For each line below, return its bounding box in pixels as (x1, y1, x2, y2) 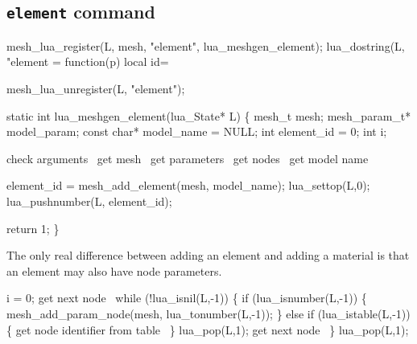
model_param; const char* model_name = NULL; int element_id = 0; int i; (6, 123, 387, 140)
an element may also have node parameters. (6, 262, 222, 279)
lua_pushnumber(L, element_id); (6, 192, 172, 209)
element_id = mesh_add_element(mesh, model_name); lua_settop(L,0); (6, 177, 370, 194)
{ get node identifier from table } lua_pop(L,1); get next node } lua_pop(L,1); (6, 321, 409, 338)
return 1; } (6, 219, 60, 236)
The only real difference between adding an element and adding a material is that (6, 247, 410, 264)
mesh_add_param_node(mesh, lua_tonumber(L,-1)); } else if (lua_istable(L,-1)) (6, 305, 411, 321)
